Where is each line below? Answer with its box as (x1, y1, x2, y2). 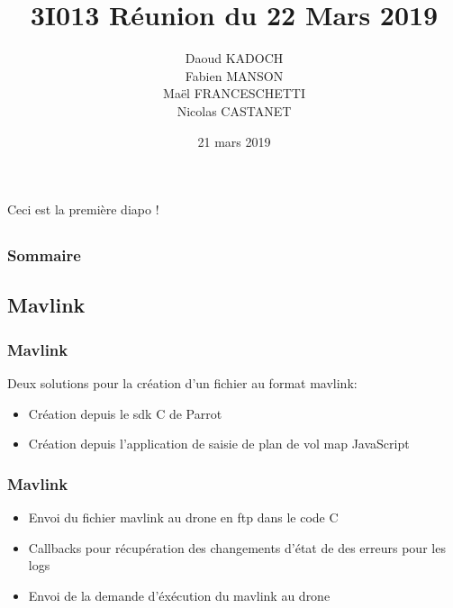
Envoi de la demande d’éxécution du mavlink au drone (28, 585, 331, 604)
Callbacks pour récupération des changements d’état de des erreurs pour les (28, 538, 446, 557)
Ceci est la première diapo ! (7, 200, 159, 219)
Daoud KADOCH (185, 49, 284, 68)
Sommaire (7, 244, 81, 267)
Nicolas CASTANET (177, 101, 292, 120)
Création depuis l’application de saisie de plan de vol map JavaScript (28, 434, 410, 453)
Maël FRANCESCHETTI (163, 84, 305, 103)
